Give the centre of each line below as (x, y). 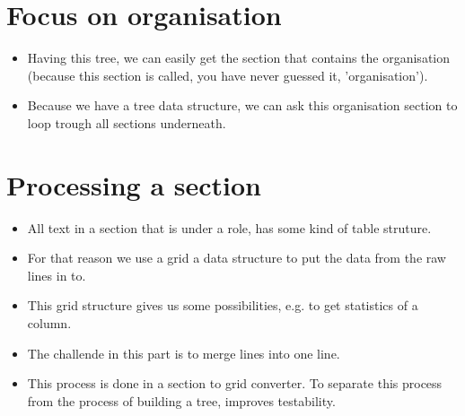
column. (49, 323)
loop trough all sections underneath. (127, 122)
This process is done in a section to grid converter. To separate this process (235, 383)
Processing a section (134, 184)
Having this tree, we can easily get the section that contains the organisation (238, 58)
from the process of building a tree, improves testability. (181, 400)
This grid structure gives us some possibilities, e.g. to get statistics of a (223, 305)
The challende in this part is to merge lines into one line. (184, 353)
